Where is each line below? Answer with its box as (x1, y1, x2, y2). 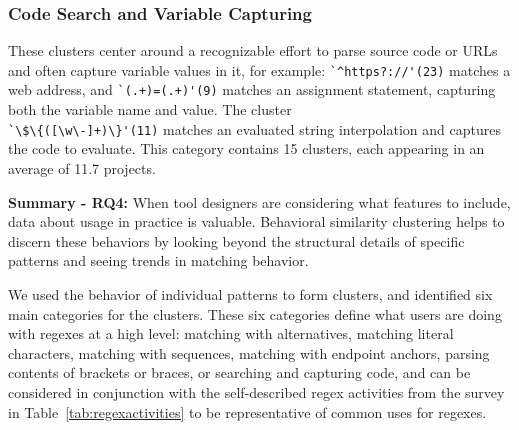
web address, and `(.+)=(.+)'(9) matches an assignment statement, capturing (8, 79, 496, 100)
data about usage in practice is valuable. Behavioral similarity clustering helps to (8, 211, 505, 232)
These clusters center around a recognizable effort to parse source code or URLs (8, 40, 498, 61)
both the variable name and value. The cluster (8, 99, 292, 120)
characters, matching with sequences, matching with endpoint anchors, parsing (8, 342, 490, 363)
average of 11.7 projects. (8, 157, 156, 178)
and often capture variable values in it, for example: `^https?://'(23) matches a (8, 59, 511, 80)
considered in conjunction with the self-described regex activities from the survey (8, 381, 505, 402)
